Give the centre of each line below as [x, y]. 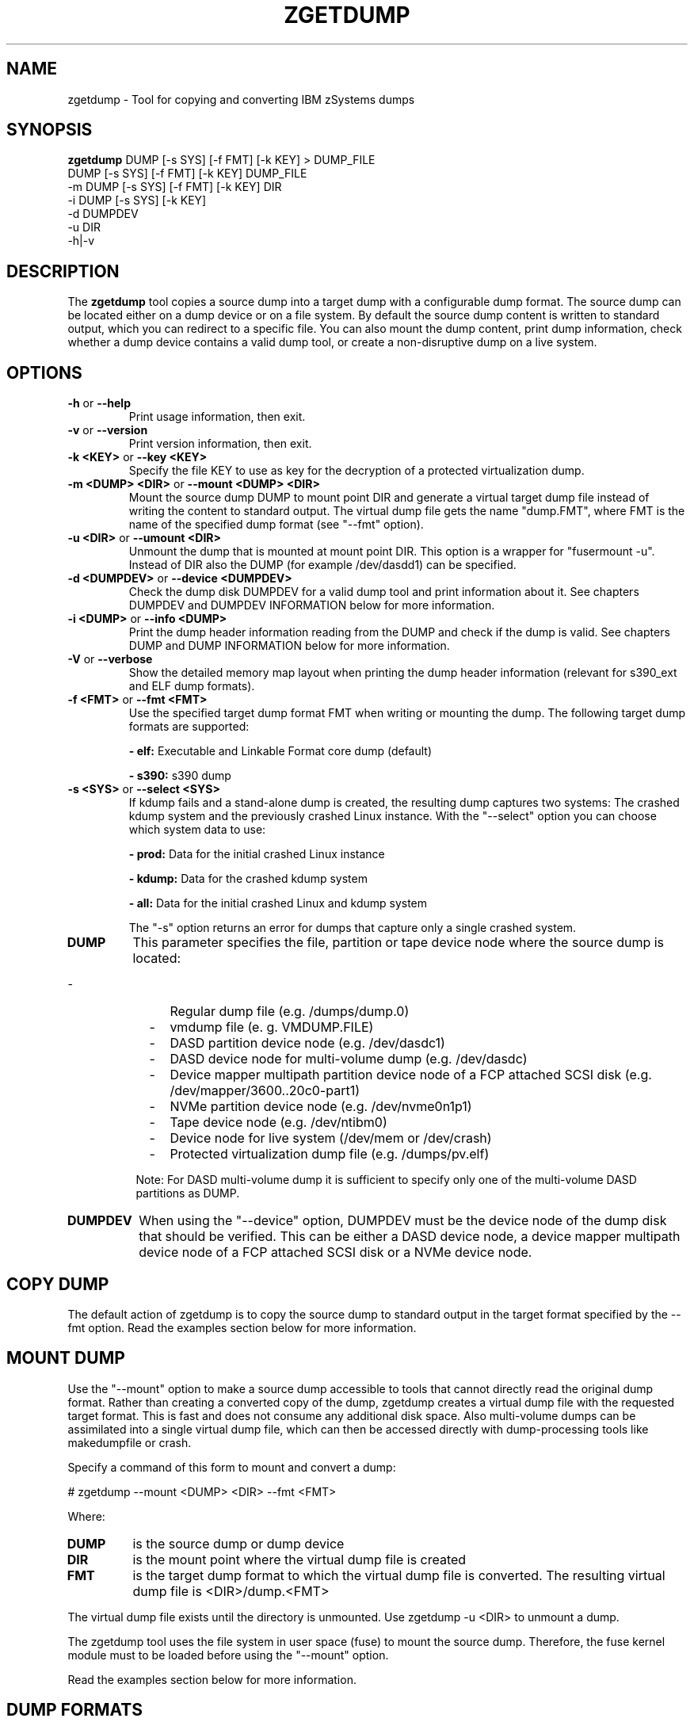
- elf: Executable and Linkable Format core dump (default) [280, 751]
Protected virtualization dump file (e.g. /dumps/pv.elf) [330, 1154]
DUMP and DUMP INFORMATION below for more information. [289, 646]
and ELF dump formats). [192, 686]
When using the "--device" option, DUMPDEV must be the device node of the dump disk [403, 1221]
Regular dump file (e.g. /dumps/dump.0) [290, 1012]
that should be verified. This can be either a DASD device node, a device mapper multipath [410, 1237]
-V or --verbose [110, 659]
